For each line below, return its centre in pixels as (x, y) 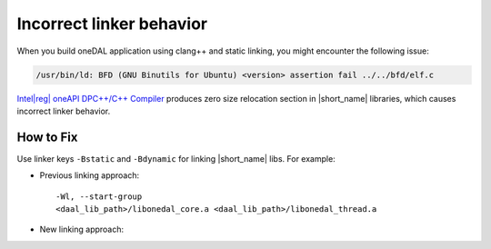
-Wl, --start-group (99, 196)
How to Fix (47, 137)
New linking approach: (82, 229)
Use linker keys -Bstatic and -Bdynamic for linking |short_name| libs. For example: (176, 158)
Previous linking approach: (90, 175)
